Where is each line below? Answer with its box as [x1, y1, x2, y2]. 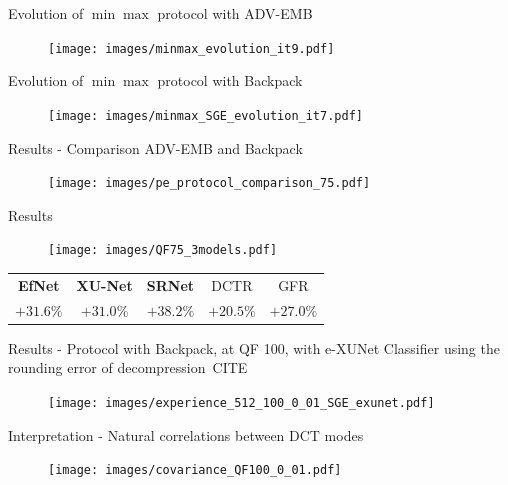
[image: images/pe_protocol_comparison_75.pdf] [48, 176, 371, 191]
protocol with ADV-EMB [157, 3, 313, 23]
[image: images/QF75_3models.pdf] [48, 243, 278, 258]
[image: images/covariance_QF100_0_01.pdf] [48, 463, 342, 478]
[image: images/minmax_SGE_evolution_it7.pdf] [48, 108, 363, 123]
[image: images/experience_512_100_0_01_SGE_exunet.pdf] [48, 395, 435, 410]
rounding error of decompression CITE [8, 357, 248, 378]
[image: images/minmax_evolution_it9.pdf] [48, 41, 335, 56]
